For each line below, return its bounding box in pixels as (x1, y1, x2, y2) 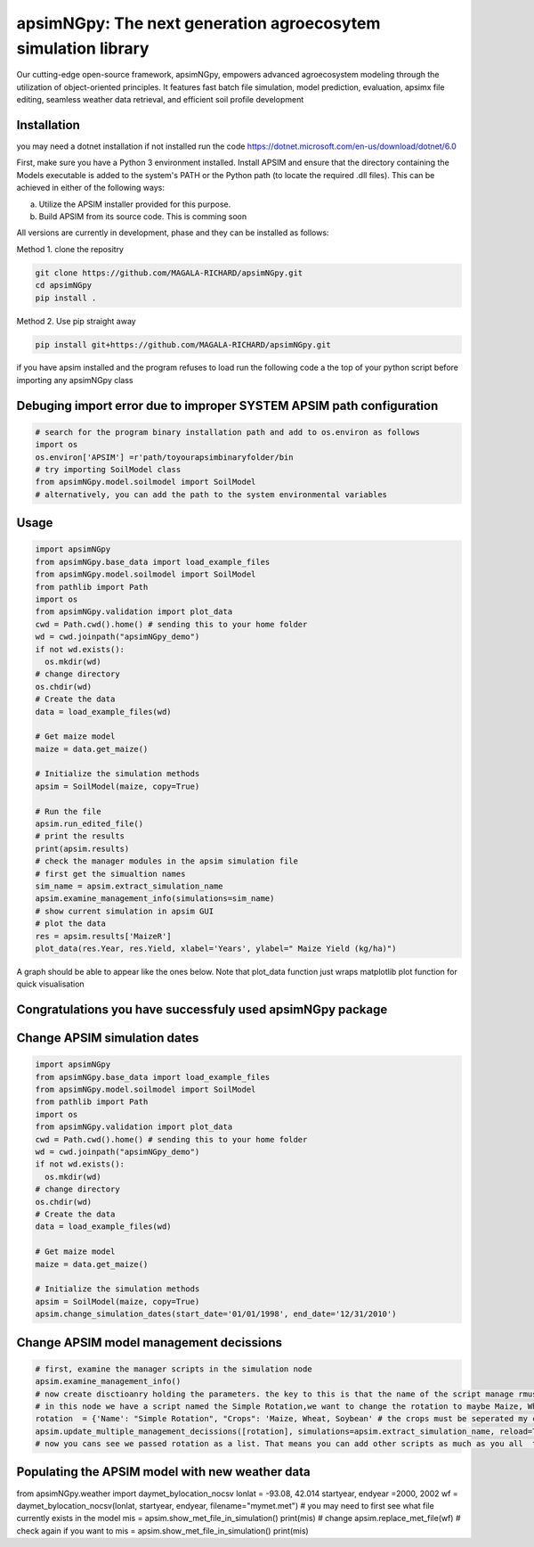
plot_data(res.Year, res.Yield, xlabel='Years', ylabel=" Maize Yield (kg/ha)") (35, 943, 397, 954)
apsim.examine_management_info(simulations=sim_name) (35, 894, 275, 904)
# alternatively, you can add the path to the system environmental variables (35, 489, 387, 499)
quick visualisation (16, 978, 85, 989)
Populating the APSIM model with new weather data (16, 1464, 311, 1479)
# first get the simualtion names (35, 869, 186, 879)
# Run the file (35, 806, 101, 816)
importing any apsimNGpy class (16, 374, 133, 385)
